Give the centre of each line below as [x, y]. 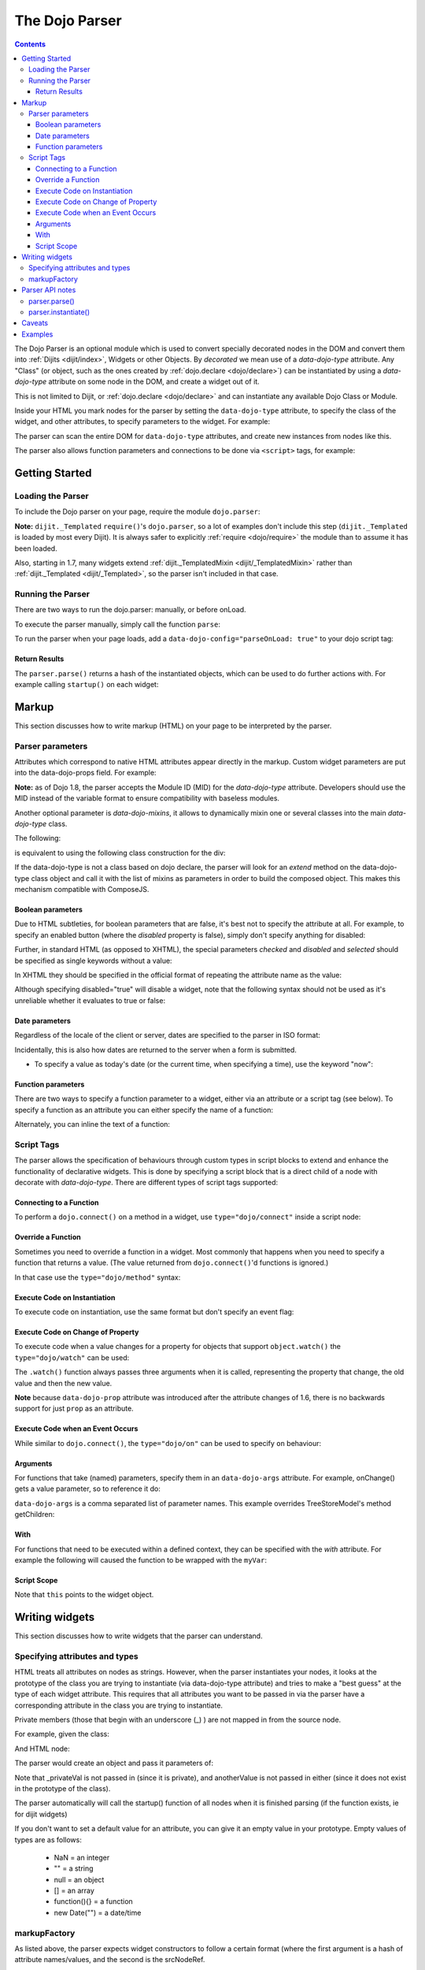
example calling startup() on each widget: [87, 685]
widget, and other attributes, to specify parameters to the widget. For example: [142, 422]
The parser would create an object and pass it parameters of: [114, 1763]
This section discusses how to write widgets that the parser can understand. [139, 1636]
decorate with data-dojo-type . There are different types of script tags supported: [146, 1182]
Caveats [35, 323]
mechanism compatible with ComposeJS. [82, 889]
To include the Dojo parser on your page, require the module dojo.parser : [137, 511]
